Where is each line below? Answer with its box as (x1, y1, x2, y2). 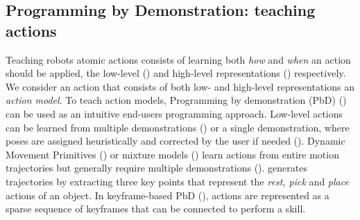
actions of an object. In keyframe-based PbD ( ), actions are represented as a (6, 187, 329, 202)
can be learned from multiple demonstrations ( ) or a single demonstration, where (6, 120, 350, 134)
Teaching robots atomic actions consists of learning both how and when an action (6, 52, 351, 66)
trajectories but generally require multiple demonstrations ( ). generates (6, 161, 307, 175)
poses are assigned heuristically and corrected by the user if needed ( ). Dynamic (6, 134, 345, 148)
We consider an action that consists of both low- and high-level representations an (6, 79, 355, 93)
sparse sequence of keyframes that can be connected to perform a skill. (6, 201, 306, 216)
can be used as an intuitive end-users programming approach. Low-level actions (6, 106, 343, 120)
